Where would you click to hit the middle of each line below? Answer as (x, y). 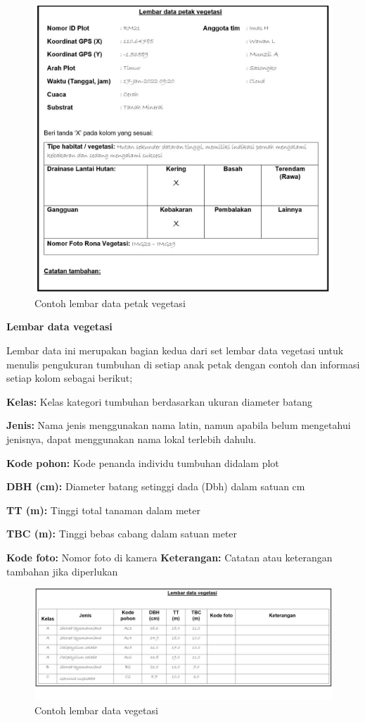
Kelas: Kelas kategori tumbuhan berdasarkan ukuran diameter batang (160, 401)
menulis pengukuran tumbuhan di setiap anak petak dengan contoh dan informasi (183, 364)
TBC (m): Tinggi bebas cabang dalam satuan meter (122, 534)
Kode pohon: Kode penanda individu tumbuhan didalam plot (143, 462)
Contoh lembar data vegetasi (96, 710)
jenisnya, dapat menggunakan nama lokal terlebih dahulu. (132, 439)
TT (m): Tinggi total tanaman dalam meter (103, 510)
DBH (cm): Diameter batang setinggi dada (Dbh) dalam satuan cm (156, 486)
